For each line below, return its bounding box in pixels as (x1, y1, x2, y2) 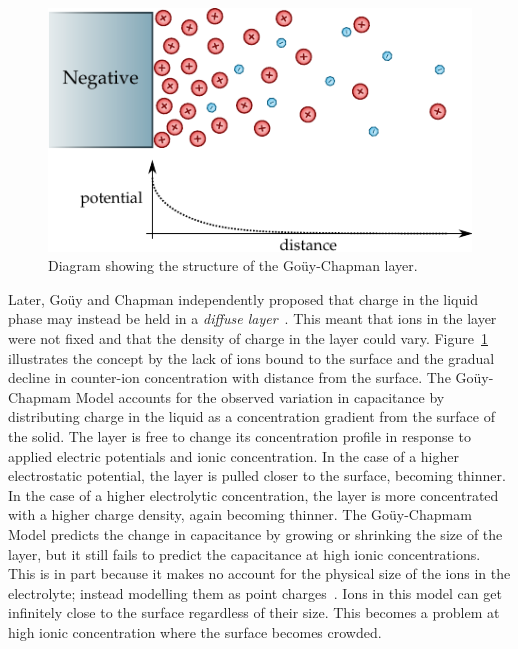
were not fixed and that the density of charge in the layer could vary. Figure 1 (8, 328, 488, 348)
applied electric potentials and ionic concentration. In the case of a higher (8, 445, 459, 466)
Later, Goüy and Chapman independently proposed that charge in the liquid (8, 288, 478, 309)
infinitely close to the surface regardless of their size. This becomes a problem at (8, 602, 500, 623)
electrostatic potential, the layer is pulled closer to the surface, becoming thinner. (8, 465, 506, 486)
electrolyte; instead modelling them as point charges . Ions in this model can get (8, 582, 502, 603)
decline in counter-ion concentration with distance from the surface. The (8, 367, 451, 388)
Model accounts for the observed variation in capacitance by (75, 386, 445, 407)
